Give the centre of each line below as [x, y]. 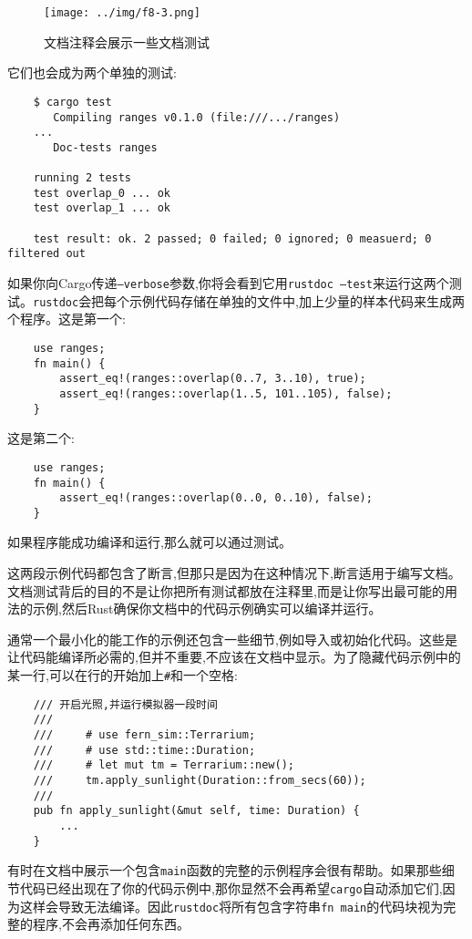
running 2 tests [82, 178]
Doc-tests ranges [105, 147]
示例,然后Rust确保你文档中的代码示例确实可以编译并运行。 [207, 609]
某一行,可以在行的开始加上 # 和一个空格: [123, 675]
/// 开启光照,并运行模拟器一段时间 [125, 704]
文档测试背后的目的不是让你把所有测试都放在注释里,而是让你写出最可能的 [226, 590]
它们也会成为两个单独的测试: [92, 72]
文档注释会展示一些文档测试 [127, 41]
